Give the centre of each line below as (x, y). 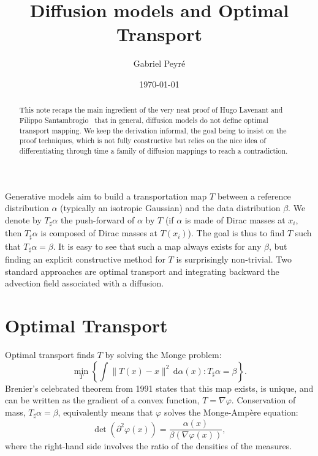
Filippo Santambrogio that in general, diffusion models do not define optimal (144, 120)
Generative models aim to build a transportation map (106, 196)
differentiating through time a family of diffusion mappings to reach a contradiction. (153, 150)
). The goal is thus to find (236, 233)
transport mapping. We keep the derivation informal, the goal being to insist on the (153, 130)
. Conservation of (263, 400)
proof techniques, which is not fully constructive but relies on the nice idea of (142, 140)
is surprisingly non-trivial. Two (234, 259)
